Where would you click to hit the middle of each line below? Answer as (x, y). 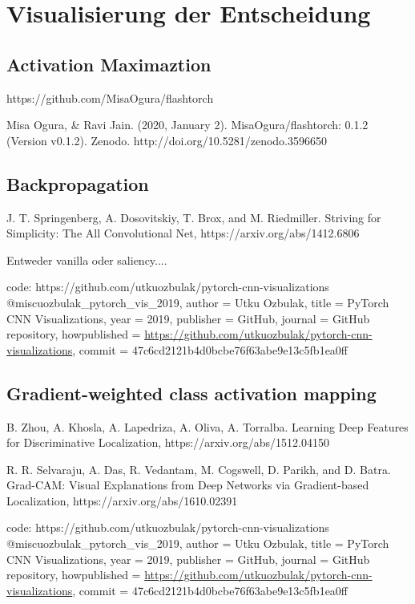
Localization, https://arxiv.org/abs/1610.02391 (122, 500)
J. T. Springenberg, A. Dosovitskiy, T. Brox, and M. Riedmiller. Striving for (194, 217)
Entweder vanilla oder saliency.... (87, 259)
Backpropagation (78, 183)
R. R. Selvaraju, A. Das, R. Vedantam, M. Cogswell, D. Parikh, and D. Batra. (199, 469)
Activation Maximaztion (109, 64)
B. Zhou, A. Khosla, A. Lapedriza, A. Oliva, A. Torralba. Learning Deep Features (207, 426)
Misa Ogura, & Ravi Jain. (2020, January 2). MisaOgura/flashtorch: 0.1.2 (187, 125)
